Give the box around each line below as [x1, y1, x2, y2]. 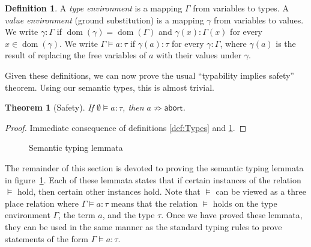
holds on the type [213, 197, 277, 209]
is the [276, 37, 296, 49]
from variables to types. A [193, 2, 289, 14]
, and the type [102, 209, 155, 221]
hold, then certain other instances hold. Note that [17, 185, 201, 198]
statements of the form [5, 232, 89, 245]
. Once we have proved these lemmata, [161, 209, 303, 221]
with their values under [155, 49, 242, 61]
